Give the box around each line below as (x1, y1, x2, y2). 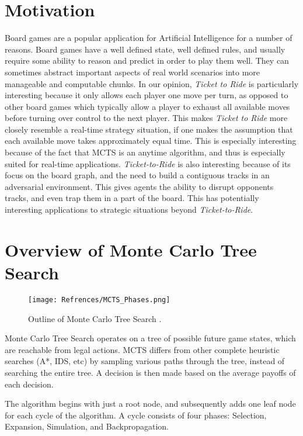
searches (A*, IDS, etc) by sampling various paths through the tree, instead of (5, 355, 285, 367)
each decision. (5, 378, 54, 390)
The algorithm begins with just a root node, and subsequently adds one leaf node (5, 397, 296, 410)
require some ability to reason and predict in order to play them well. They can (5, 54, 289, 67)
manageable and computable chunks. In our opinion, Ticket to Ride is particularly (5, 77, 299, 89)
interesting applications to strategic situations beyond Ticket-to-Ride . (5, 203, 253, 216)
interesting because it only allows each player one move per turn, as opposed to (5, 89, 288, 101)
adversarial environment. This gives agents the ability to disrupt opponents (5, 180, 274, 192)
